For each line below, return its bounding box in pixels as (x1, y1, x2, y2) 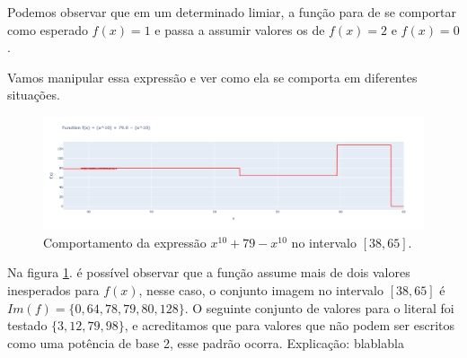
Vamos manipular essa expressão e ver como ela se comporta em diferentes (7, 67, 418, 86)
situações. (7, 85, 60, 104)
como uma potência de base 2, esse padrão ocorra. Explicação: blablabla (7, 333, 404, 352)
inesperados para (7, 281, 100, 300)
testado (7, 316, 48, 335)
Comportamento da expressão (43, 232, 207, 251)
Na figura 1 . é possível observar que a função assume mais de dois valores (7, 263, 410, 282)
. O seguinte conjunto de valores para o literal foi (184, 298, 454, 317)
